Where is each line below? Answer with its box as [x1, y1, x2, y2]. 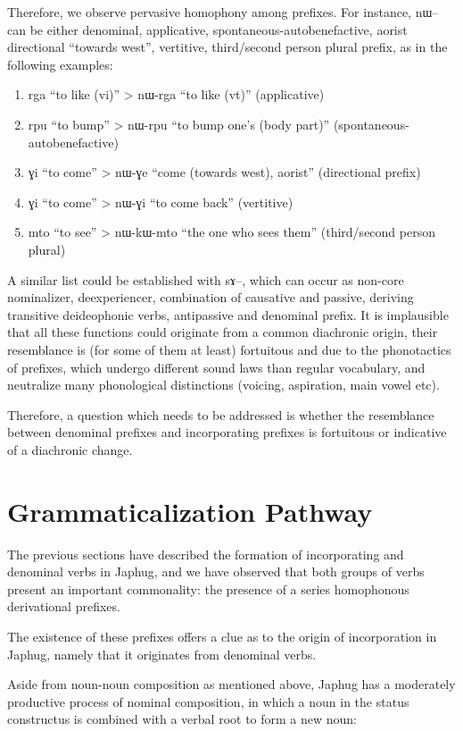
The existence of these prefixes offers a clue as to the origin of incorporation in [7, 626, 437, 645]
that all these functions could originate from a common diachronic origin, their [7, 323, 438, 341]
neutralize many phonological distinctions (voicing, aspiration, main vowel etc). [7, 375, 440, 394]
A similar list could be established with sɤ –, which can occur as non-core [7, 270, 404, 289]
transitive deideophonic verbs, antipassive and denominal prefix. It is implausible [7, 305, 449, 323]
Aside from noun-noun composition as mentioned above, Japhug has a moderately [7, 675, 456, 693]
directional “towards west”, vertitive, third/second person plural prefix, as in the [7, 38, 448, 56]
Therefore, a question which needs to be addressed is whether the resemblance [7, 405, 434, 424]
